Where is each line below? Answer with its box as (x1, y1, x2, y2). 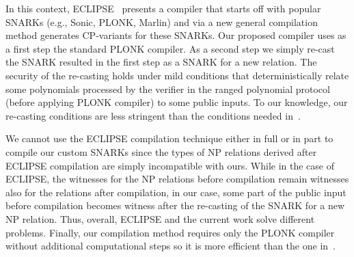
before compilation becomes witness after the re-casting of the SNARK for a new (5, 198, 345, 213)
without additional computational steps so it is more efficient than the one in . (5, 239, 336, 253)
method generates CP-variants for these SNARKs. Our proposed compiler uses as (5, 28, 346, 42)
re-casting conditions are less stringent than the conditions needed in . (5, 108, 301, 122)
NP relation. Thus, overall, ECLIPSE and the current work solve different (5, 211, 315, 226)
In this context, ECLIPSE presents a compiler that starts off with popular (5, 1, 321, 15)
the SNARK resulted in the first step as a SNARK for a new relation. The (5, 55, 317, 69)
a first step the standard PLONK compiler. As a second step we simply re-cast (5, 41, 335, 55)
